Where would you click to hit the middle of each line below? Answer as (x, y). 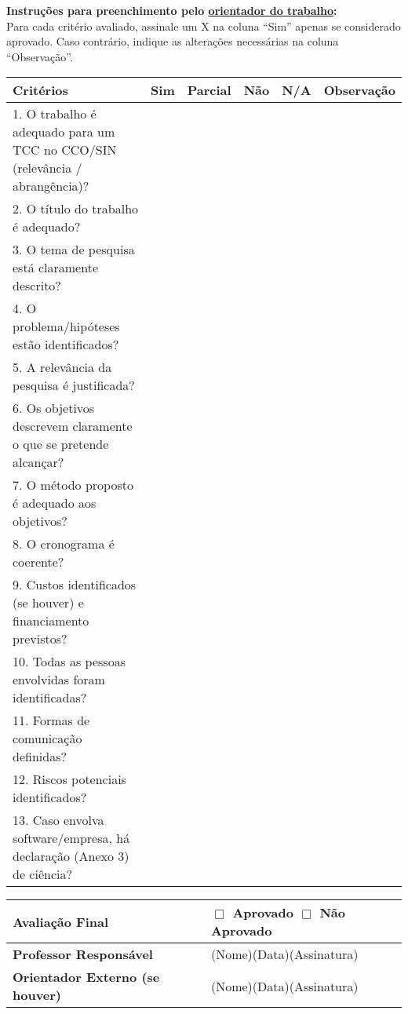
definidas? (40, 757)
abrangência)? (51, 186)
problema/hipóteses (66, 326)
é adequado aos (55, 503)
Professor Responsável (83, 954)
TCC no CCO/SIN (65, 150)
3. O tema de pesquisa (74, 250)
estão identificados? (66, 345)
